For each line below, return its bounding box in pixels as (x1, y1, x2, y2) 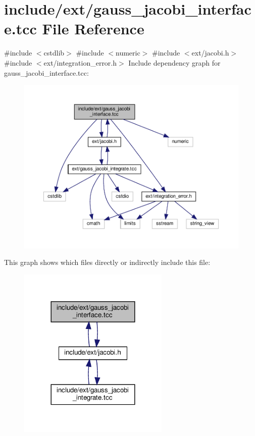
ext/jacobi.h (191, 47, 229, 58)
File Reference (42, 18, 144, 39)
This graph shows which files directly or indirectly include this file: (4, 257, 211, 267)
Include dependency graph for (128, 57, 221, 68)
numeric (115, 47, 140, 58)
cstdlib (43, 47, 65, 58)
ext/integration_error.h (43, 57, 117, 68)
